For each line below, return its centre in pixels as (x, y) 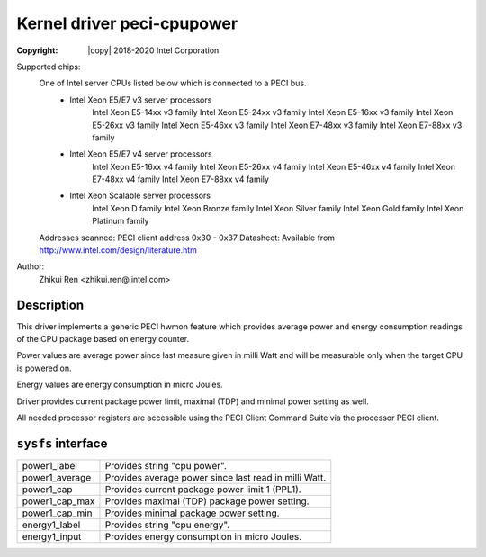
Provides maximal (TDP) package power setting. (207, 501)
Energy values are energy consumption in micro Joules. (120, 385)
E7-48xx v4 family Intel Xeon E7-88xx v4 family (181, 179)
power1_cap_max (58, 501)
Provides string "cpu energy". (167, 525)
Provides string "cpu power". (166, 465)
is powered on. (44, 368)
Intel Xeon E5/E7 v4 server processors (141, 154)
